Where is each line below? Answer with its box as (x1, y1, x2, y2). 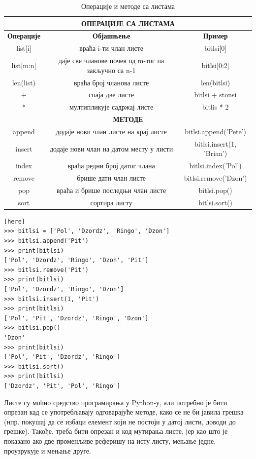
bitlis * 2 (202, 102, 229, 112)
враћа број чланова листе (73, 77, 149, 87)
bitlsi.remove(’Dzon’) (184, 173, 247, 183)
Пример (203, 31, 228, 41)
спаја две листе (88, 89, 134, 100)
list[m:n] (11, 60, 36, 70)
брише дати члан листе (77, 173, 146, 183)
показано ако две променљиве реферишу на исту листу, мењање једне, (4, 435, 216, 446)
